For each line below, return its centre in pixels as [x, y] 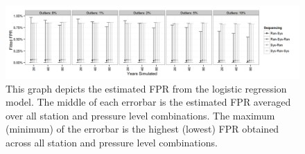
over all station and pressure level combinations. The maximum [140, 115]
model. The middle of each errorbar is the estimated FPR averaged [148, 102]
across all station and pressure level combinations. [112, 142]
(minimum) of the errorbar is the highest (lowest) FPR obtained [142, 129]
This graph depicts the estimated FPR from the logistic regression [146, 88]
